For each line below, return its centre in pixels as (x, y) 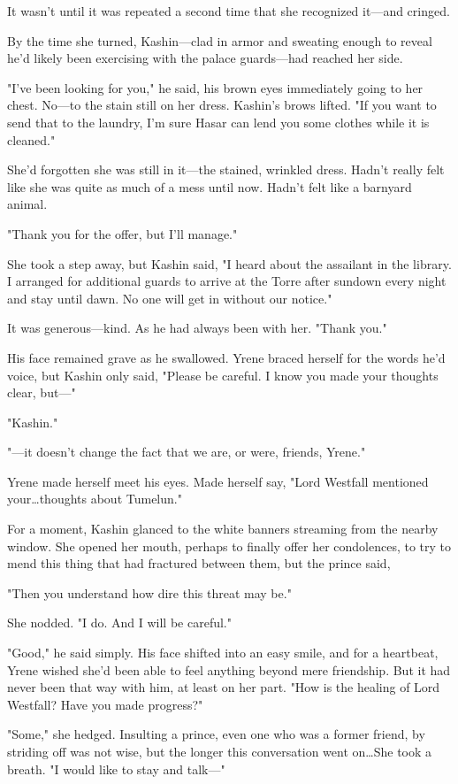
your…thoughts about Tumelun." (95, 499)
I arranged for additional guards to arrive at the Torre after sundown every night (227, 281)
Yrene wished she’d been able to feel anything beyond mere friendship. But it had (229, 669)
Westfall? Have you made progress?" (105, 704)
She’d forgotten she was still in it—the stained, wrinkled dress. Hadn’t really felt (226, 169)
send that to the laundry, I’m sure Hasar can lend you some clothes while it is (218, 122)
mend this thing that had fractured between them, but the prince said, (199, 563)
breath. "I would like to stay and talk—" (116, 769)
